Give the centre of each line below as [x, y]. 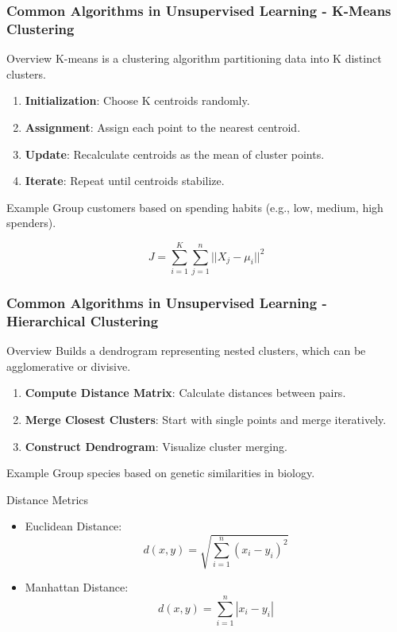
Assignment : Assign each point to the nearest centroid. [163, 127]
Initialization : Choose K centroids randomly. [137, 100]
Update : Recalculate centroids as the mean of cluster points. [175, 154]
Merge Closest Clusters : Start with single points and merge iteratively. [206, 419]
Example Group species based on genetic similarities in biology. [161, 473]
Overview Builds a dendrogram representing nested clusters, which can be [186, 351]
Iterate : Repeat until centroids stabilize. [125, 181]
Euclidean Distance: [73, 526]
